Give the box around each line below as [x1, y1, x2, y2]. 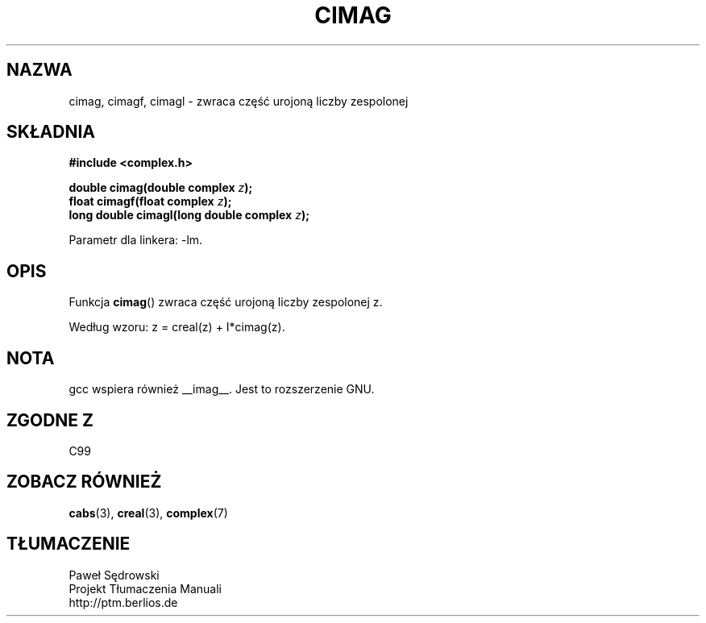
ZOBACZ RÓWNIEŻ [6, 471, 162, 492]
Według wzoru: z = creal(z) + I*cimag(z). [69, 320, 285, 334]
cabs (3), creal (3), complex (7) [69, 505, 228, 520]
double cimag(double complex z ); [69, 181, 253, 195]
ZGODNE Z [6, 409, 94, 430]
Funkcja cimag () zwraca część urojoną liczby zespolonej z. [69, 295, 383, 309]
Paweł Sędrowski [69, 567, 160, 582]
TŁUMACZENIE [6, 534, 131, 554]
